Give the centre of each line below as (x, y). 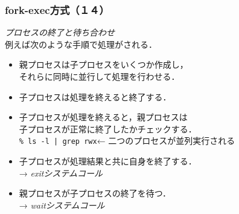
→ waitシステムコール (62, 205)
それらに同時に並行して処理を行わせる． (99, 76)
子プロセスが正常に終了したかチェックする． (108, 128)
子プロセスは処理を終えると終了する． (95, 96)
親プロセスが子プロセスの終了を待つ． (95, 193)
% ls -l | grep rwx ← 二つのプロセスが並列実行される (127, 141)
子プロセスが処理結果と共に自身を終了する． (108, 161)
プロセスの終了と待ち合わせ (60, 32)
